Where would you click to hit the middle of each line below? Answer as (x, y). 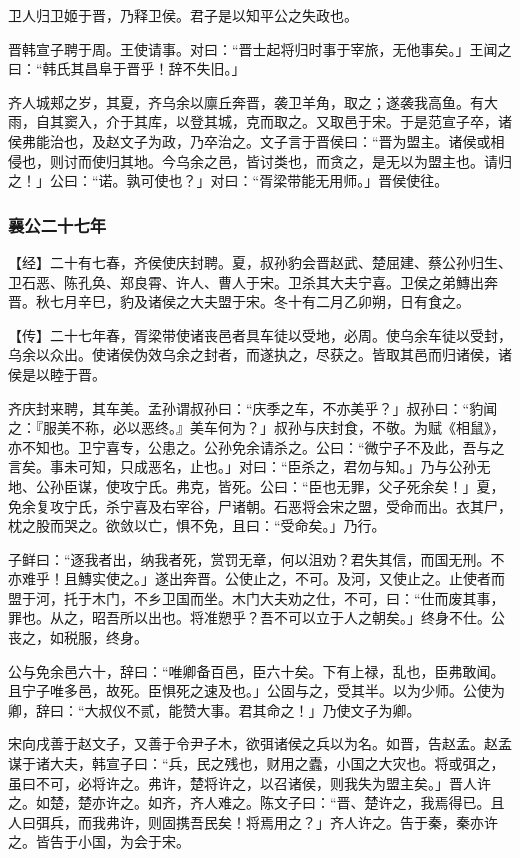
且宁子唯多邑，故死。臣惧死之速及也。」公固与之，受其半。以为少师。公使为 (256, 690)
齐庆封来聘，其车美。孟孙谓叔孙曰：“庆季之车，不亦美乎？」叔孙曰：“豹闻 (253, 407)
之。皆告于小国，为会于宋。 (99, 841)
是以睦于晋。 (63, 373)
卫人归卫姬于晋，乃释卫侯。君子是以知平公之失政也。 (183, 15)
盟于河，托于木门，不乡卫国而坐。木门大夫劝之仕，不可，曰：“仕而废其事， (256, 597)
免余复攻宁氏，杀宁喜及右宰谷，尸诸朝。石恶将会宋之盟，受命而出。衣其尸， (260, 505)
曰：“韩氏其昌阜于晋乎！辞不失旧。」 (127, 68)
